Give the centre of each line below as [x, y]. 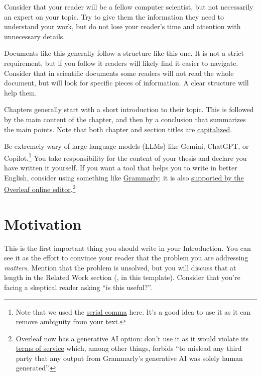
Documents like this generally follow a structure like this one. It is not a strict [124, 53]
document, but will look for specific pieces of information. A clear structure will [126, 83]
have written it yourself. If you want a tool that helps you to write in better [121, 167]
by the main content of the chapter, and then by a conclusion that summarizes [125, 119]
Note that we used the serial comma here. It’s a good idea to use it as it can [133, 311]
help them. [21, 92]
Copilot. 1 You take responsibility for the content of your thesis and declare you [125, 157]
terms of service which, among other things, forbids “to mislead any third [129, 348]
